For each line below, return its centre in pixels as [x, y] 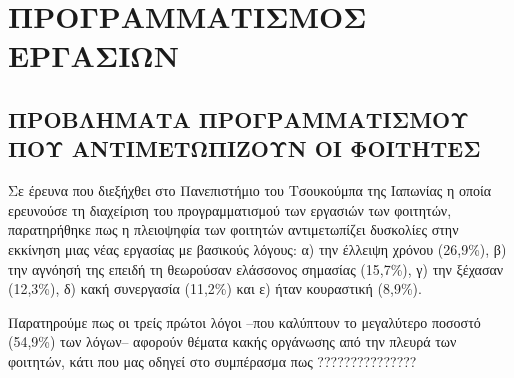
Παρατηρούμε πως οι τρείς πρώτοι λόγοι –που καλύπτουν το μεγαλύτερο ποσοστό [244, 321]
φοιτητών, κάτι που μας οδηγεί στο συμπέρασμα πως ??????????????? [212, 360]
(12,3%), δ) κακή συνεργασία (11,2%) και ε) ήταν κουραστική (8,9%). [215, 288]
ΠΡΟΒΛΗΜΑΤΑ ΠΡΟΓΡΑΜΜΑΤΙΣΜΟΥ [239, 118]
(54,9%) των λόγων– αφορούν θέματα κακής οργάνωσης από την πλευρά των [232, 341]
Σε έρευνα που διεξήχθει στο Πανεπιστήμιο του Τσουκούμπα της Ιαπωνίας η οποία [250, 190]
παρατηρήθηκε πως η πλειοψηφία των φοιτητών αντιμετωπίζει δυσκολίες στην [233, 229]
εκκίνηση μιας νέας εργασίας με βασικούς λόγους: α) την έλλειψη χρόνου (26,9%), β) [257, 248]
